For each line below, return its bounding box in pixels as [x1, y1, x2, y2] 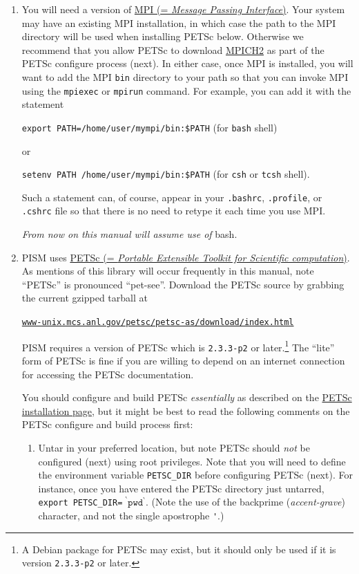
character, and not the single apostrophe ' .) [38, 508, 224, 523]
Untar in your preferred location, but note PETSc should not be [38, 441, 310, 454]
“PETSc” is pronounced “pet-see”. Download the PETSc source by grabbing [21, 277, 345, 291]
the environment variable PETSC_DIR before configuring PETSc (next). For [38, 467, 353, 482]
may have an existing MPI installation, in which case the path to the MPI [21, 15, 336, 30]
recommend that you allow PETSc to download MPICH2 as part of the [21, 42, 324, 57]
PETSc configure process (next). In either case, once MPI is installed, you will [21, 56, 353, 71]
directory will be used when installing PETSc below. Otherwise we [21, 29, 304, 44]
